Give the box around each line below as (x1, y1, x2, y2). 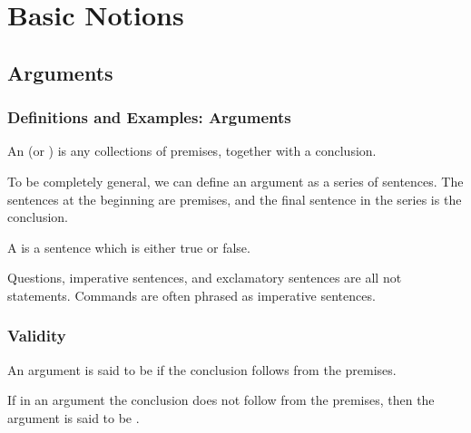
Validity (7, 324, 66, 347)
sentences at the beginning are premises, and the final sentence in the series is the (7, 189, 462, 208)
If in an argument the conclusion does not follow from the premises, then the (7, 390, 435, 409)
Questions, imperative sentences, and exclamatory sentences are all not (7, 268, 402, 287)
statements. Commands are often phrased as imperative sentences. (7, 285, 376, 304)
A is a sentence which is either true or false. (7, 237, 250, 256)
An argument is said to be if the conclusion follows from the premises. (7, 360, 397, 379)
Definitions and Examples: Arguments (7, 106, 291, 129)
